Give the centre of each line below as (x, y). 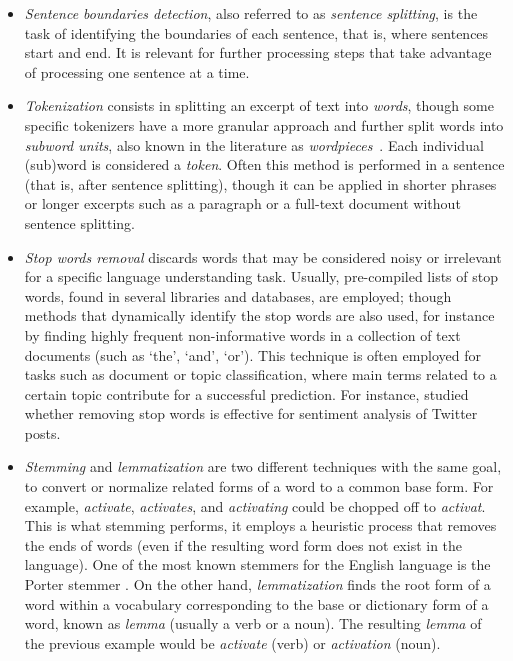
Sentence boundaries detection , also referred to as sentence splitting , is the (251, 13)
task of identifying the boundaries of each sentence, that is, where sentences (256, 32)
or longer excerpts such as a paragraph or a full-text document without (242, 203)
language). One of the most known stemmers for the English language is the (257, 564)
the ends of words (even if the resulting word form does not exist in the (243, 544)
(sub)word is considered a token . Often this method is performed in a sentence (264, 164)
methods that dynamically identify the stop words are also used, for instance (259, 315)
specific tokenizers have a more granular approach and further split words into (264, 124)
